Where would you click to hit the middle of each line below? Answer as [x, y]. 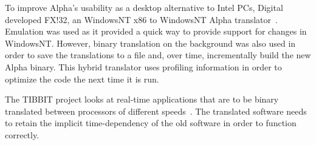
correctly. [22, 134]
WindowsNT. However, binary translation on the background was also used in [150, 43]
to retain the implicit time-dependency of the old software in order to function [151, 123]
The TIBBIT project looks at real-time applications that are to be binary [142, 99]
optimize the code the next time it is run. [82, 79]
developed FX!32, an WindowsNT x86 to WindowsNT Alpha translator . [141, 19]
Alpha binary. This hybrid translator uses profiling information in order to [143, 66]
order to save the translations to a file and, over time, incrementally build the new [158, 55]
